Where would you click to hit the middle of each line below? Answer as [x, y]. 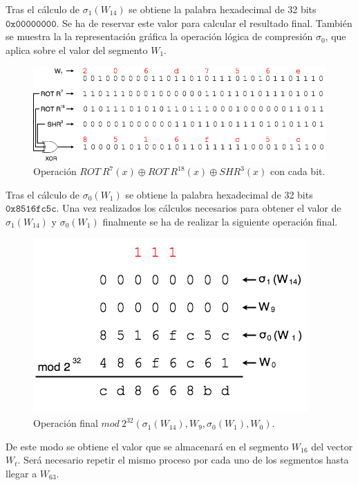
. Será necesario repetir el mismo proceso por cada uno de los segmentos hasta [183, 460]
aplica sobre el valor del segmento [77, 49]
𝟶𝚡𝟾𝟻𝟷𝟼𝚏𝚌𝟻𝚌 [31, 209]
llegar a [21, 473]
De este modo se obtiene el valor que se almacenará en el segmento [147, 446]
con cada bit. [298, 171]
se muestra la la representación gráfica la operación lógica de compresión [159, 36]
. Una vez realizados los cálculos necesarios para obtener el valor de [199, 208]
